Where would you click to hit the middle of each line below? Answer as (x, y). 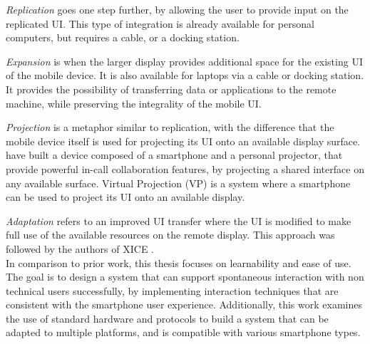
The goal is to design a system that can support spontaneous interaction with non (185, 277)
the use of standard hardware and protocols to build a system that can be (167, 318)
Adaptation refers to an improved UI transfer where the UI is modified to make (179, 220)
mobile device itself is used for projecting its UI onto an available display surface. (183, 141)
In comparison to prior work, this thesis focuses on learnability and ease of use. (179, 262)
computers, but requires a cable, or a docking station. (123, 37)
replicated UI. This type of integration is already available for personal (160, 23)
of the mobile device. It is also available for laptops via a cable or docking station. (185, 75)
